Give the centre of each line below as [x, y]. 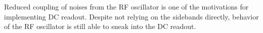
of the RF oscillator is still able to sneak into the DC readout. [100, 26]
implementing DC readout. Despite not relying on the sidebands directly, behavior [131, 16]
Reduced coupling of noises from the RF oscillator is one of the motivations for [126, 6]
